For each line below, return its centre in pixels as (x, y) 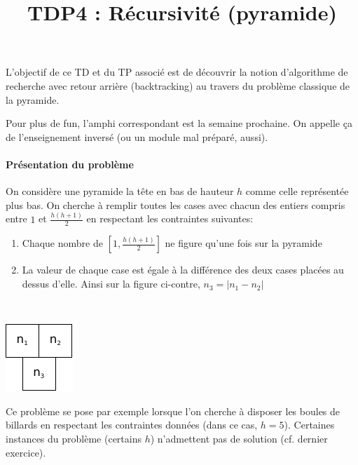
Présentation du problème (70, 164)
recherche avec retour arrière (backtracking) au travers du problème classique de (178, 85)
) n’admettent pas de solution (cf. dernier (239, 439)
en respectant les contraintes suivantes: (170, 218)
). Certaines (309, 425)
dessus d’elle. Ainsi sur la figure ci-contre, (111, 284)
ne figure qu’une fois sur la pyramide (243, 243)
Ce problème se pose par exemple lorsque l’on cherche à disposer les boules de (173, 411)
